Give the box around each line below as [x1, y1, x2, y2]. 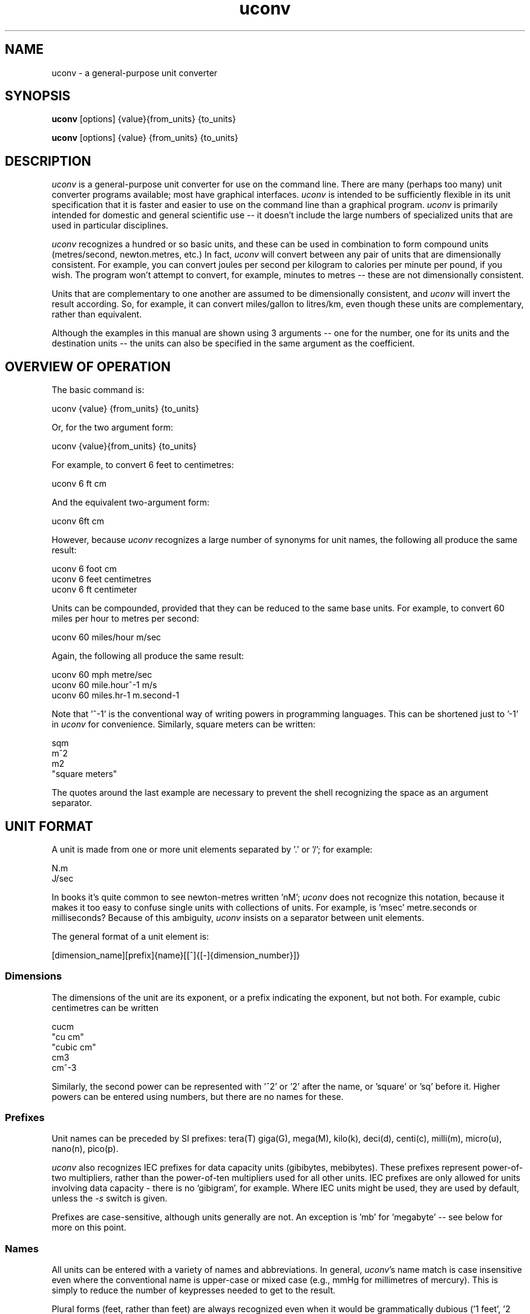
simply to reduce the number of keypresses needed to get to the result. [51, 1285, 336, 1296]
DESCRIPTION [5, 153, 91, 169]
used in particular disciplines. [51, 220, 169, 231]
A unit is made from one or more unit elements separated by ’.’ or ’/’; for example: [51, 844, 373, 854]
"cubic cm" [51, 1041, 96, 1052]
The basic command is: [51, 385, 145, 395]
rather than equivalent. [51, 309, 142, 320]
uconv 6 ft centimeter [51, 584, 137, 595]
